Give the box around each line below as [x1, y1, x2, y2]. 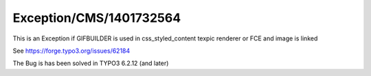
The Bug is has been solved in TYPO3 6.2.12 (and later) [12, 59, 169, 68]
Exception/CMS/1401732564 [12, 10, 181, 25]
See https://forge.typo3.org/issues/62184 [12, 47, 131, 55]
